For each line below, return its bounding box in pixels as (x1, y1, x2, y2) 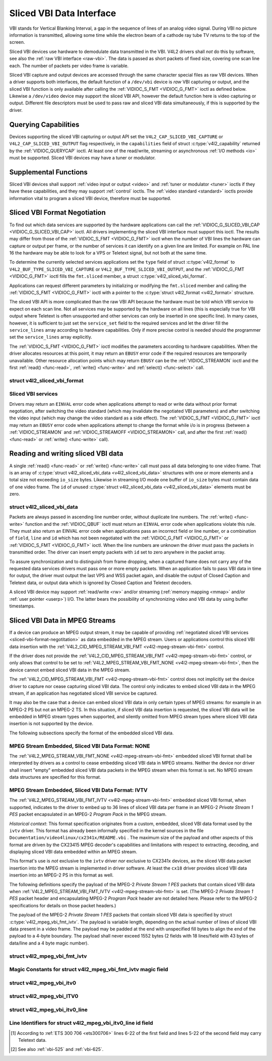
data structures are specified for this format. (9, 774, 101, 780)
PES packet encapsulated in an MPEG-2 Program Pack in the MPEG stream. (9, 812, 167, 818)
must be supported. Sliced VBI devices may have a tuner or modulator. (9, 154, 156, 161)
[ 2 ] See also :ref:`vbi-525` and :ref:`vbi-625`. (11, 1046, 104, 1052)
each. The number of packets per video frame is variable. (9, 63, 129, 69)
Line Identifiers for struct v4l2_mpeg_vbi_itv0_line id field (9, 1020, 153, 1027)
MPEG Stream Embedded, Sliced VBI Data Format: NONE (9, 742, 151, 750)
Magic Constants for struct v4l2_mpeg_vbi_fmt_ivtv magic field (9, 966, 168, 973)
